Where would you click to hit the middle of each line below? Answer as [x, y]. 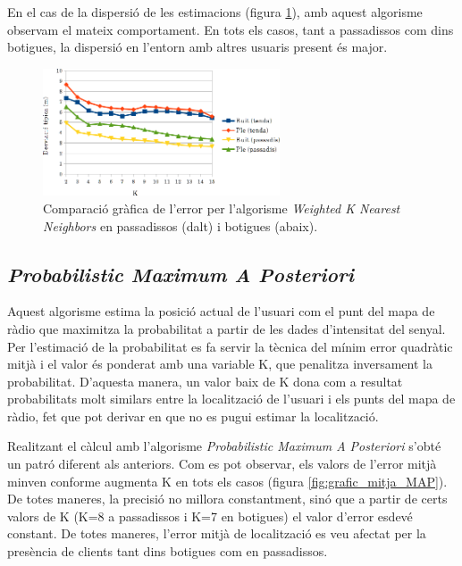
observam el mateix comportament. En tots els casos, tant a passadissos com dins [231, 29]
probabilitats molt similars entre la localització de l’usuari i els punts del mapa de [231, 399]
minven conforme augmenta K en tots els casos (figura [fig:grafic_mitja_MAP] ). [227, 481]
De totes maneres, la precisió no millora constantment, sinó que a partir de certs [227, 499]
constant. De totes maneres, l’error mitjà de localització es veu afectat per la [217, 533]
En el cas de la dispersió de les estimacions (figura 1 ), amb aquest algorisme [215, 12]
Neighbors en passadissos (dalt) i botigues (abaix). [181, 225]
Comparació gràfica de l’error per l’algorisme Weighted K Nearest [222, 208]
